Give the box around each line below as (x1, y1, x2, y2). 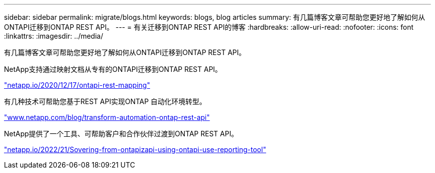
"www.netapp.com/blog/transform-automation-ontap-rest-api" (4, 113, 210, 121)
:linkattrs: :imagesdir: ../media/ (4, 32, 103, 40)
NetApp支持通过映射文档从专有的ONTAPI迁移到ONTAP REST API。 (4, 65, 222, 73)
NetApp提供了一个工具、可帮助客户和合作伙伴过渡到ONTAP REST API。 (4, 129, 238, 138)
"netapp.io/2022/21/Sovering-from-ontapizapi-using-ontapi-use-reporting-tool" (4, 145, 266, 154)
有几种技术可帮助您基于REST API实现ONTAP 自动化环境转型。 (4, 97, 207, 106)
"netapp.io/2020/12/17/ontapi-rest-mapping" (4, 81, 150, 89)
